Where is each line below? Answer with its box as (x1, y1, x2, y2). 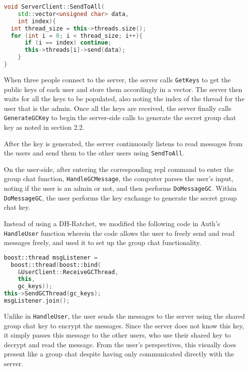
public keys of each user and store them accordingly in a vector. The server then (4, 84, 243, 94)
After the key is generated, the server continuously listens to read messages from (4, 138, 243, 148)
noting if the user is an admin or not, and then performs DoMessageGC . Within (4, 183, 237, 193)
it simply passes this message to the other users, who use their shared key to (4, 330, 231, 340)
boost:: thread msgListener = (4, 254, 98, 261)
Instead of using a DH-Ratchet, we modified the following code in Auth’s (4, 218, 220, 228)
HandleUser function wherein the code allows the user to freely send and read (4, 228, 235, 238)
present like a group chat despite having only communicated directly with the (4, 349, 234, 359)
